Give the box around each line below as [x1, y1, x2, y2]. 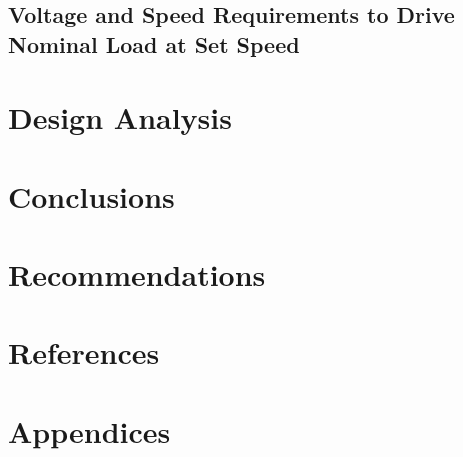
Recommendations [8, 254, 266, 295]
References [8, 332, 160, 373]
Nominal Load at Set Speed [8, 28, 300, 59]
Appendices [8, 410, 171, 451]
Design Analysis [8, 97, 232, 138]
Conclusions [8, 175, 175, 216]
